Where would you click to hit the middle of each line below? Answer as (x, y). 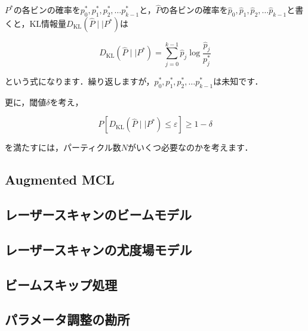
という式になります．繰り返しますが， (80, 81)
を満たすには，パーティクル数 (63, 147)
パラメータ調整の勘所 (67, 319)
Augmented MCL (60, 179)
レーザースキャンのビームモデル (98, 214)
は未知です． (238, 81)
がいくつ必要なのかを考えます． (190, 147)
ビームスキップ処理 (61, 284)
